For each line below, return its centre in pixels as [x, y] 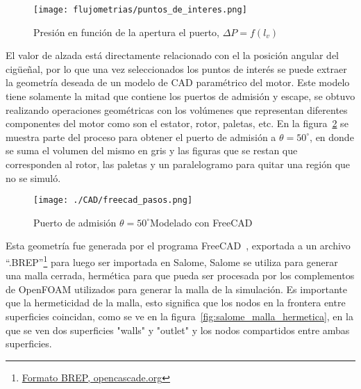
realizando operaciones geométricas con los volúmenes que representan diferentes [177, 109]
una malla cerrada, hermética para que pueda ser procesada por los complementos [180, 275]
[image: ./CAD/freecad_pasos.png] [113, 200]
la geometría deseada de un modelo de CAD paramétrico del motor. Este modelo [178, 82]
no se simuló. [33, 177]
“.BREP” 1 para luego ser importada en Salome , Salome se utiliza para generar [172, 261]
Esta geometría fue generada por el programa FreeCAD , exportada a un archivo [178, 246]
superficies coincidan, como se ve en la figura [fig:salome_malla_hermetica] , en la [179, 316]
